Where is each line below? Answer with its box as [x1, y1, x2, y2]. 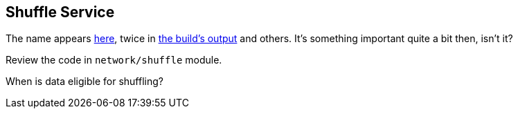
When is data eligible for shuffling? [6, 75, 163, 88]
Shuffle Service [6, 3, 115, 21]
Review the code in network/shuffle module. [6, 54, 222, 66]
